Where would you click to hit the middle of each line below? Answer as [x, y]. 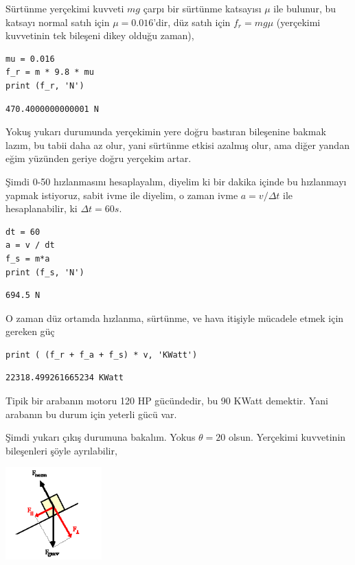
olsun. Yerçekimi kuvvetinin [287, 437]
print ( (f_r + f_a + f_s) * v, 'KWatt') [102, 355]
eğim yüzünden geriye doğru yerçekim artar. [99, 158]
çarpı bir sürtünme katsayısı [202, 8]
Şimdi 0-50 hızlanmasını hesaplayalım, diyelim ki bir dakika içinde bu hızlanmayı [176, 181]
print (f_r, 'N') [45, 85]
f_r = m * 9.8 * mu [50, 72]
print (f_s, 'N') [45, 272]
